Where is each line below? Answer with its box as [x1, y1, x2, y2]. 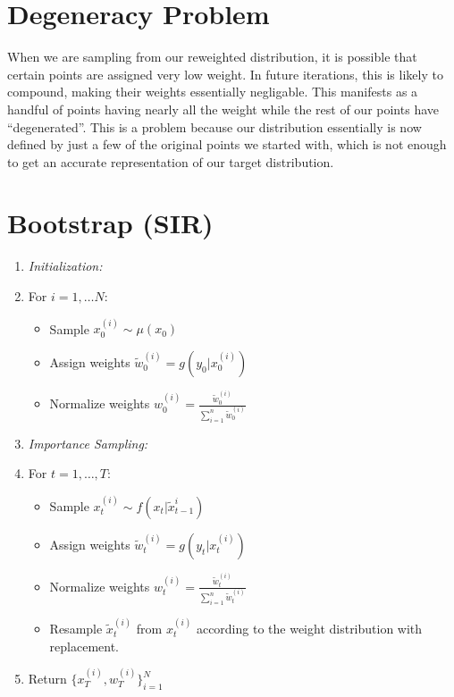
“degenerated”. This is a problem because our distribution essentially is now [7, 117, 422, 136]
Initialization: [28, 256, 103, 275]
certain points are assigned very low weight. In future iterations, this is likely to [7, 64, 443, 83]
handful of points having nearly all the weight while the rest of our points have [7, 99, 439, 118]
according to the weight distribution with [196, 619, 423, 638]
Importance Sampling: [28, 433, 148, 452]
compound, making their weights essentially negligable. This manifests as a [7, 82, 418, 101]
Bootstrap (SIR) [7, 205, 214, 241]
